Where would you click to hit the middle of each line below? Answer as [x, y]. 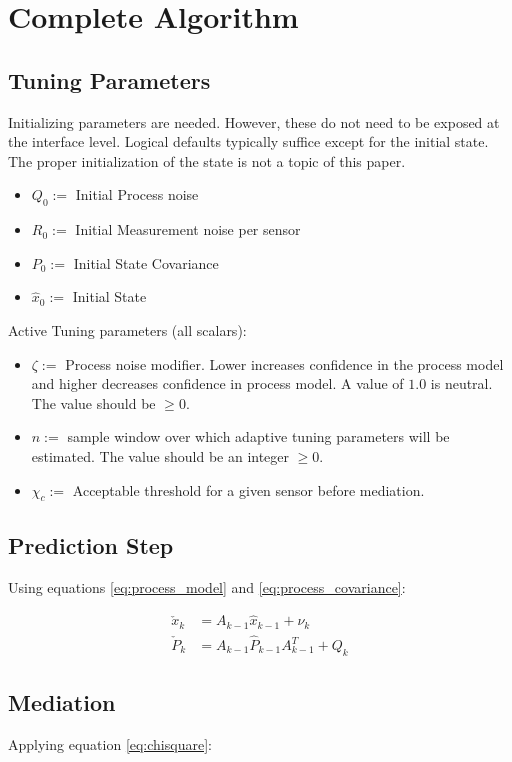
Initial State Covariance [146, 262]
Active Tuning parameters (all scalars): [127, 329]
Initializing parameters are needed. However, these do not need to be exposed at [254, 121]
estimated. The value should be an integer [160, 455]
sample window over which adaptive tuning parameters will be [258, 436]
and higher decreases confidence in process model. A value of [217, 383]
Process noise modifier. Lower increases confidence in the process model [284, 363]
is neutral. [461, 383]
